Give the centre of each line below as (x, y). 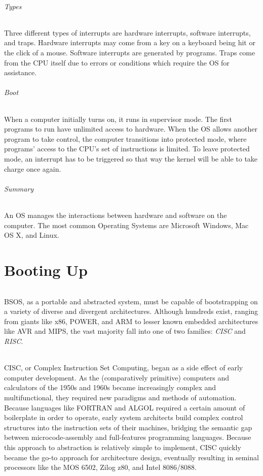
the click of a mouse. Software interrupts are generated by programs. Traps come (130, 52)
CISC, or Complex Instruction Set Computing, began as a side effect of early (124, 368)
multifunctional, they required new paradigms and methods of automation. (120, 398)
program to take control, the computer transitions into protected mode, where (125, 138)
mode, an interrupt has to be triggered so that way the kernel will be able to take (131, 158)
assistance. (20, 72)
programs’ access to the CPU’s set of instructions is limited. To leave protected (127, 149)
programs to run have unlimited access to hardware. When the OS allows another (131, 129)
